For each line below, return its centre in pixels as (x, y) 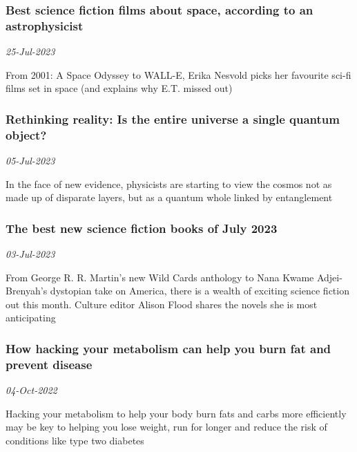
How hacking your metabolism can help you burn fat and (168, 348)
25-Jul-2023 (30, 51)
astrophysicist (45, 25)
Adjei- (329, 277)
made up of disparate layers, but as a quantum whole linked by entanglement (169, 197)
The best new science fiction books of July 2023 (142, 228)
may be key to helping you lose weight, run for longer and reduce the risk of (166, 427)
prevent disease (49, 364)
